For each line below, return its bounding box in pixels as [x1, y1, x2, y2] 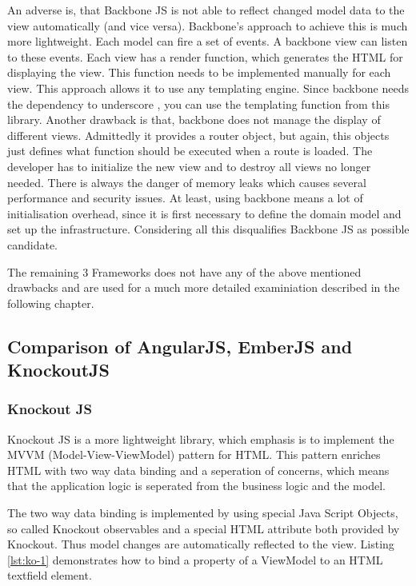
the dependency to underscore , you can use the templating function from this [7, 95, 390, 112]
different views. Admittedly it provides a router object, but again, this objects [7, 126, 390, 143]
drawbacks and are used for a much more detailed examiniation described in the [7, 279, 400, 296]
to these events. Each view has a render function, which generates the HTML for [7, 48, 403, 65]
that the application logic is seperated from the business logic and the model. [7, 477, 386, 494]
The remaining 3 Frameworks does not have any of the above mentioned [7, 263, 362, 280]
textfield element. [7, 567, 92, 584]
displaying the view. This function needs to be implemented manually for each [7, 64, 391, 81]
